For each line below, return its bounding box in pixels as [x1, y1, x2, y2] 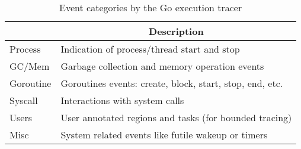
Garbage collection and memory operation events [60, 59, 264, 73]
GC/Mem [9, 59, 50, 73]
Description [149, 24, 204, 38]
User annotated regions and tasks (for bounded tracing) [60, 111, 292, 124]
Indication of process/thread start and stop [60, 42, 240, 56]
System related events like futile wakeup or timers [60, 128, 268, 141]
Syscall [9, 93, 38, 107]
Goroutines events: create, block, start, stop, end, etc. [60, 76, 283, 90]
